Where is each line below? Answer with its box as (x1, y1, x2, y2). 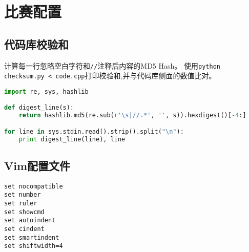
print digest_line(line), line (18, 135, 126, 143)
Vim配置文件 (4, 157, 71, 173)
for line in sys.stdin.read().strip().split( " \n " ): (4, 128, 184, 135)
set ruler (4, 200, 37, 207)
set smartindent (4, 234, 59, 241)
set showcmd (4, 208, 45, 216)
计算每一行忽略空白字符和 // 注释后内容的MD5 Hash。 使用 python (4, 60, 220, 71)
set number (4, 191, 41, 199)
